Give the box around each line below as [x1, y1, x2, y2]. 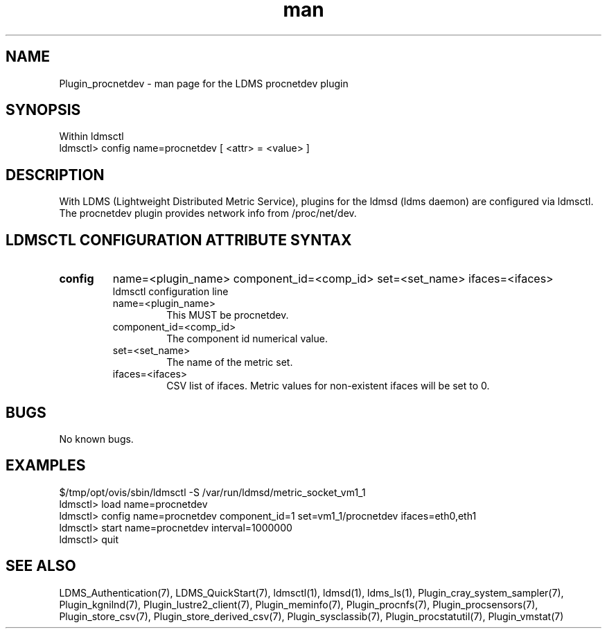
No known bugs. [59, 432, 134, 445]
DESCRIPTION [6, 166, 105, 184]
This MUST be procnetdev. [166, 309, 289, 322]
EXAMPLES [6, 457, 86, 475]
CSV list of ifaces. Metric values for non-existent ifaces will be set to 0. [166, 380, 490, 392]
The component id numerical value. [166, 333, 328, 345]
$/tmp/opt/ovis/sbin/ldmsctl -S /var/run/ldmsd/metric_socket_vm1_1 [59, 486, 366, 498]
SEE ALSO [6, 557, 76, 575]
